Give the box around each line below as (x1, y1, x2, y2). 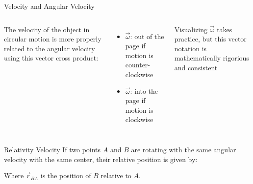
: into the (130, 85, 158, 96)
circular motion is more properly (4, 34, 101, 44)
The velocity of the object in (4, 24, 90, 34)
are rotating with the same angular (131, 144, 236, 154)
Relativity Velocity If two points (4, 144, 101, 154)
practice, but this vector (174, 34, 247, 44)
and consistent (174, 62, 218, 72)
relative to (101, 170, 131, 181)
